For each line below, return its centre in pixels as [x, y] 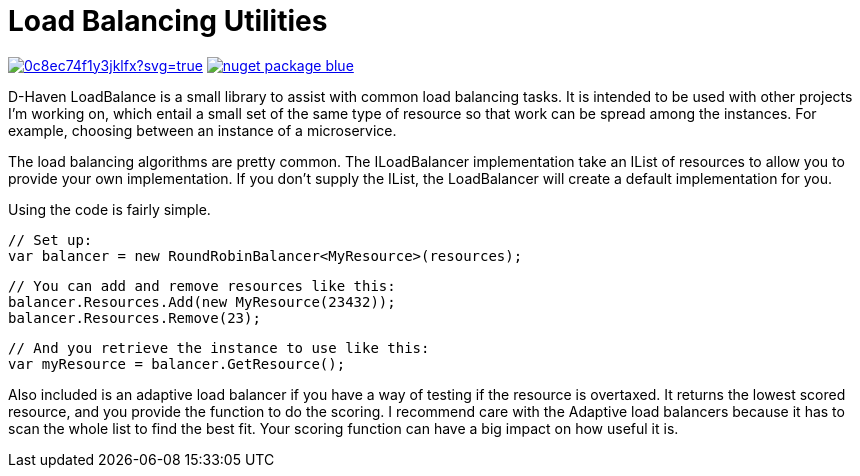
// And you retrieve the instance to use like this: [219, 347]
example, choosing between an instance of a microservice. [202, 130]
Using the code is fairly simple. [109, 209]
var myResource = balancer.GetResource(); [177, 363]
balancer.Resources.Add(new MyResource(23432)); [202, 301]
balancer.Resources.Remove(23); [134, 317]
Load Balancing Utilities [168, 21]
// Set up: [50, 239]
